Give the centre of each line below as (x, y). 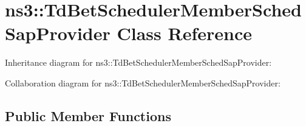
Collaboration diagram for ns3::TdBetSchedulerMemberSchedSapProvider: (143, 82)
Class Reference (184, 33)
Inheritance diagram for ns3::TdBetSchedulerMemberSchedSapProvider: (138, 62)
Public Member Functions (88, 115)
